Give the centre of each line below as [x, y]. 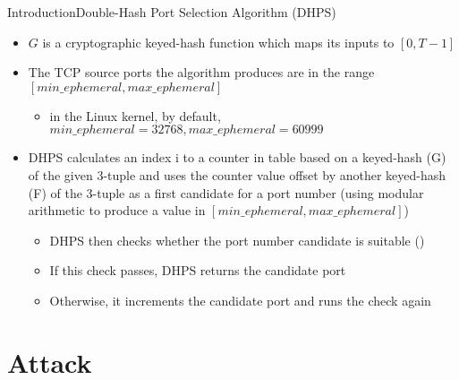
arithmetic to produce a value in [117, 210]
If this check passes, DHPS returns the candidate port [198, 270]
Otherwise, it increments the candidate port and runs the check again [240, 300]
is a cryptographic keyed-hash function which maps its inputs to [218, 42]
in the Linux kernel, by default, [135, 115]
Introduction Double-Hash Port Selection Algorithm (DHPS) [172, 12]
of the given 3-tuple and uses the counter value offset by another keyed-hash [237, 174]
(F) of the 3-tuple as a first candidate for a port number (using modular [226, 192]
